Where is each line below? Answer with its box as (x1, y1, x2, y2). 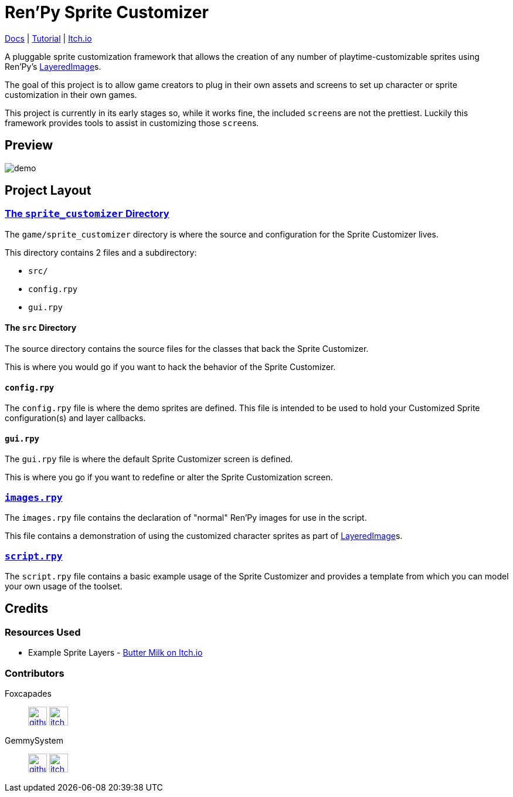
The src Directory (5, 323, 77, 333)
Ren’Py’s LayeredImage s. (5, 61, 101, 72)
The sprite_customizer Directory (5, 208, 169, 220)
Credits (5, 601, 49, 616)
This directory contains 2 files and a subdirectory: (5, 247, 197, 257)
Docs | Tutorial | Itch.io (5, 33, 92, 43)
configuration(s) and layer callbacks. (5, 413, 146, 423)
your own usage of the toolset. (5, 581, 123, 591)
